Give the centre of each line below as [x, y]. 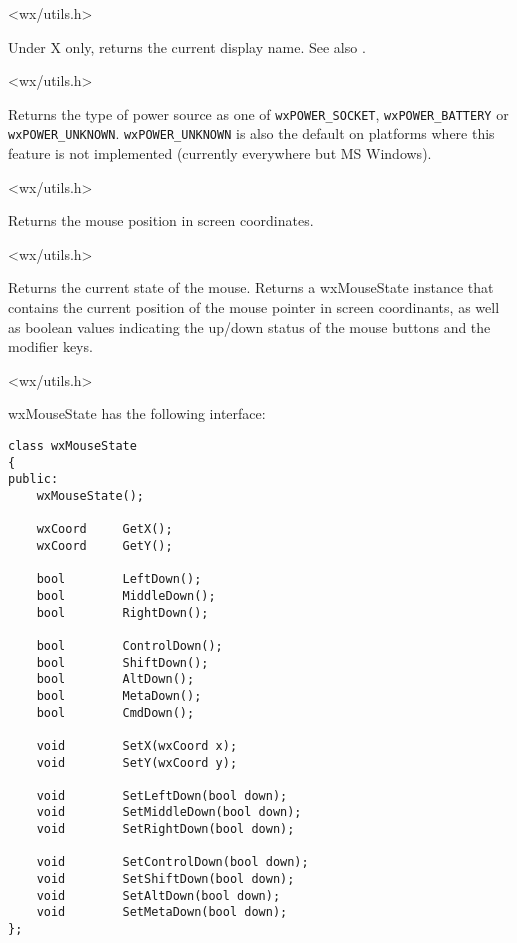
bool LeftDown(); [119, 579]
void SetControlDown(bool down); [172, 862]
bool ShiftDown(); [122, 662]
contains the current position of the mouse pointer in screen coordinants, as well [254, 307]
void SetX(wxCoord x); [137, 745]
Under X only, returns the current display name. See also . [187, 46]
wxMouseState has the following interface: [137, 413]
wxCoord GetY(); [104, 545]
